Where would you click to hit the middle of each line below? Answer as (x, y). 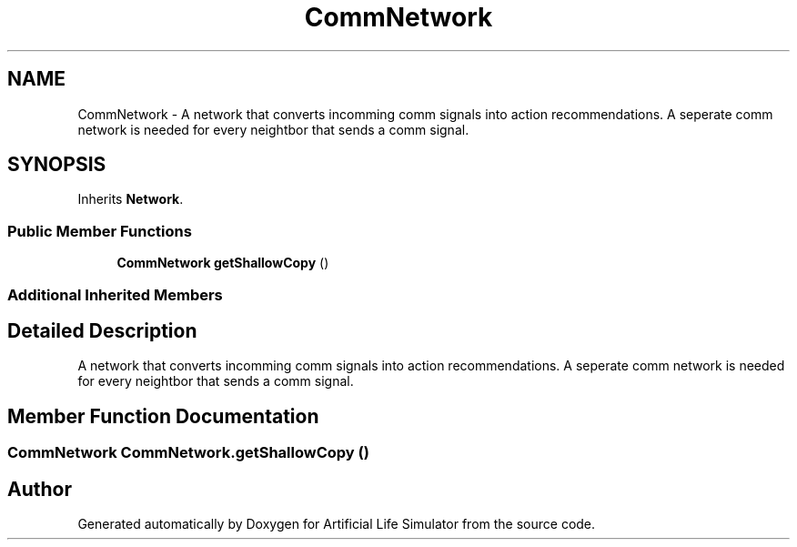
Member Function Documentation (163, 416)
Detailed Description (102, 330)
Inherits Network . (131, 199)
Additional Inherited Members (115, 294)
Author (40, 489)
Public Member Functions (100, 231)
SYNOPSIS (57, 165)
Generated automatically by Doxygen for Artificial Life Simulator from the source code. (337, 524)
